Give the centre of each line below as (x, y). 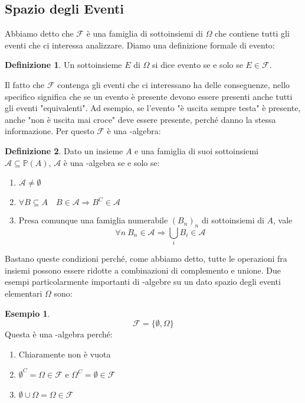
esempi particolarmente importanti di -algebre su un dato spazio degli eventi (143, 282)
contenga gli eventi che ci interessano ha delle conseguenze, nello (174, 84)
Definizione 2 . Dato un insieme (64, 150)
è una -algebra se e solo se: (111, 162)
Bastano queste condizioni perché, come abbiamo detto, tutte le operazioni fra (146, 259)
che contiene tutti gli (252, 33)
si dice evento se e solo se (198, 65)
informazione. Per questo (50, 131)
